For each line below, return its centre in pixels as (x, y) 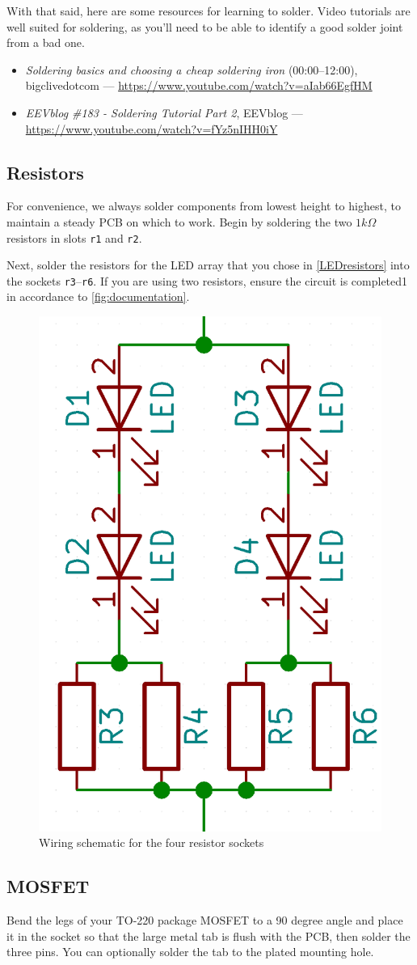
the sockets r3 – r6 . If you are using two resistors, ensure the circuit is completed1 (207, 280)
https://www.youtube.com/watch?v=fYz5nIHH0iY (152, 128)
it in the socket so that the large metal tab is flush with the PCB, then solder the (208, 935)
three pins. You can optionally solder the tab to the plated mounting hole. (190, 952)
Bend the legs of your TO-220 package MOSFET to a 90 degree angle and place (205, 920)
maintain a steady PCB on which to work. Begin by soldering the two (179, 221)
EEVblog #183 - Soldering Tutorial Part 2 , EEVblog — (164, 112)
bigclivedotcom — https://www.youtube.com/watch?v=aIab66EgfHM (199, 85)
